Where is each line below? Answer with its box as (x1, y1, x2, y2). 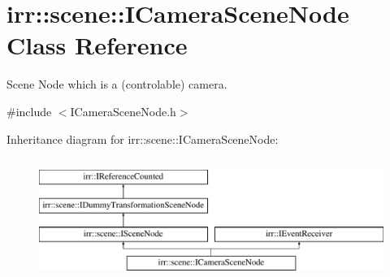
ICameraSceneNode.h (70, 102, 176, 119)
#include (6, 102, 52, 119)
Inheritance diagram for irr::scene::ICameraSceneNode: (6, 130, 279, 147)
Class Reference (6, 28, 188, 62)
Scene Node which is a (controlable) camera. (6, 76, 227, 93)
